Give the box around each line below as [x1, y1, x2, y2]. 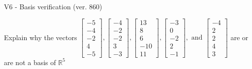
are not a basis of [4, 57, 56, 67]
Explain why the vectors [4, 32, 77, 42]
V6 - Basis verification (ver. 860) [4, 1, 102, 11]
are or [230, 32, 249, 42]
